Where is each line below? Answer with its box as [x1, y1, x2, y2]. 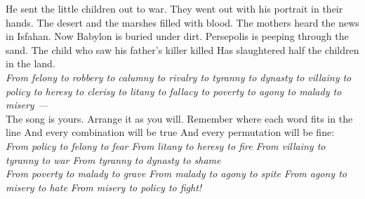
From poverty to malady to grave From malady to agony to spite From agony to [6, 166, 347, 181]
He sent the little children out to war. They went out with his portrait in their [6, 1, 343, 15]
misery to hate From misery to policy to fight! [6, 179, 202, 194]
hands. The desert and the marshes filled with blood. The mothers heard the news [6, 15, 359, 29]
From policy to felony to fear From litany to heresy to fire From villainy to [6, 138, 326, 153]
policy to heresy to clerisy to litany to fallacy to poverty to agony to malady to [6, 83, 342, 98]
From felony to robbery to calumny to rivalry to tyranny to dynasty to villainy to [6, 69, 352, 84]
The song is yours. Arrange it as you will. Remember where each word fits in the [6, 111, 353, 125]
